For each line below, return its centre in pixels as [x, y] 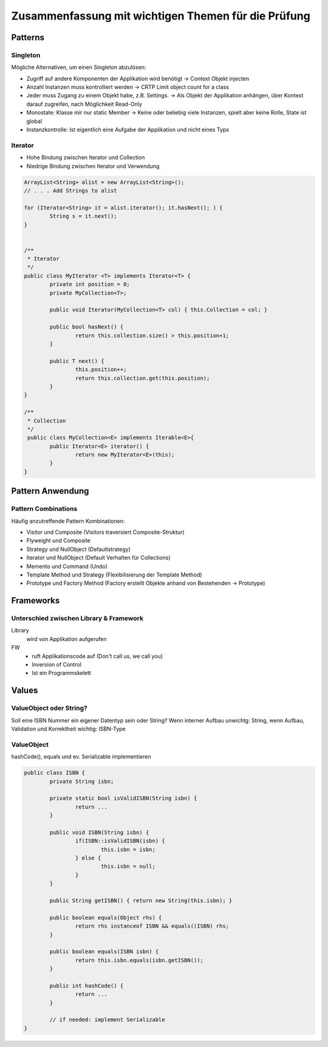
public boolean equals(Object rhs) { [106, 917]
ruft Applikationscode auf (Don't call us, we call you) [97, 656]
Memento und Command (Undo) [67, 566]
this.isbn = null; [128, 867]
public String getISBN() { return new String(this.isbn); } [141, 900]
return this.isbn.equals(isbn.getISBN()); [139, 960]
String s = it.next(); [84, 216]
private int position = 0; [90, 284]
